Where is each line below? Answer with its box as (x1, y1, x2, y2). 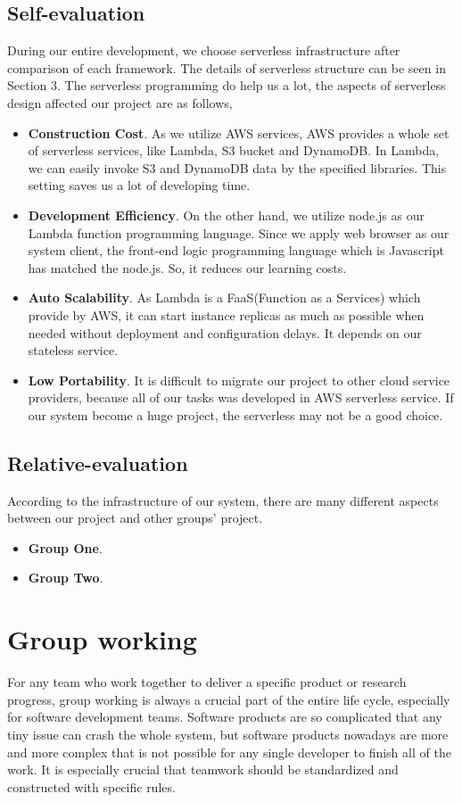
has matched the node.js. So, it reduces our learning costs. (28, 258, 347, 277)
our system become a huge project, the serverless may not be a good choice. (28, 405, 443, 424)
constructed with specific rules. (7, 777, 176, 796)
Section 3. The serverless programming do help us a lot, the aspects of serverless (7, 76, 446, 95)
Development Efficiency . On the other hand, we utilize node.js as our (28, 205, 425, 224)
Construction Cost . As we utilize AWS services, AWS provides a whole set (28, 123, 450, 142)
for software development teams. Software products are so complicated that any (7, 707, 442, 726)
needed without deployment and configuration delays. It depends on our (28, 323, 422, 342)
